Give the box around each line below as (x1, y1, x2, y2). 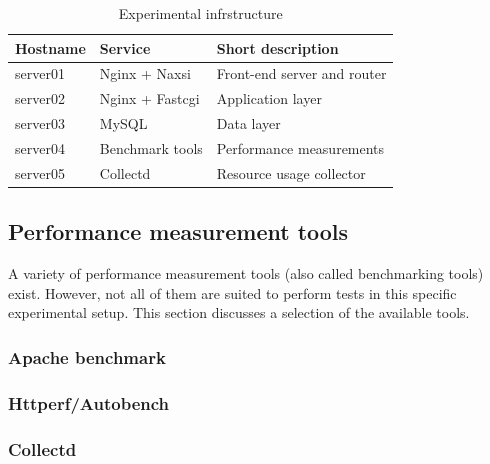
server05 (15, 162, 65, 183)
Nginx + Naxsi (99, 63, 191, 84)
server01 (15, 63, 65, 84)
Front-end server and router (216, 63, 387, 84)
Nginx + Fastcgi (99, 88, 200, 109)
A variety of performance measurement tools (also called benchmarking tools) (8, 263, 484, 284)
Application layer (216, 88, 322, 109)
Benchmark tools (99, 137, 203, 158)
